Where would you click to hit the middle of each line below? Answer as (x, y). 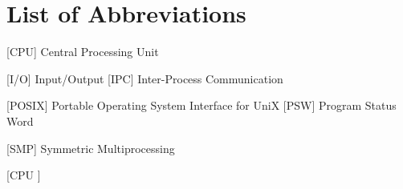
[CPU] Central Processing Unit (83, 52)
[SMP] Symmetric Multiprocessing (91, 148)
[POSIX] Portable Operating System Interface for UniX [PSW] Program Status (201, 105)
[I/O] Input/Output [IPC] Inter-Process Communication (145, 78)
